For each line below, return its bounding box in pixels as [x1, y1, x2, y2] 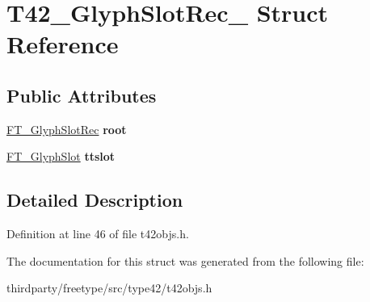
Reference [6, 27, 119, 61]
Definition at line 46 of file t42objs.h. [6, 225, 189, 242]
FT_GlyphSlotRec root [6, 120, 127, 137]
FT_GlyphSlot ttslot [6, 148, 116, 165]
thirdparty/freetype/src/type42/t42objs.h [6, 279, 212, 296]
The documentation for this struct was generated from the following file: [6, 252, 364, 269]
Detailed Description [6, 187, 183, 212]
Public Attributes [6, 82, 157, 107]
